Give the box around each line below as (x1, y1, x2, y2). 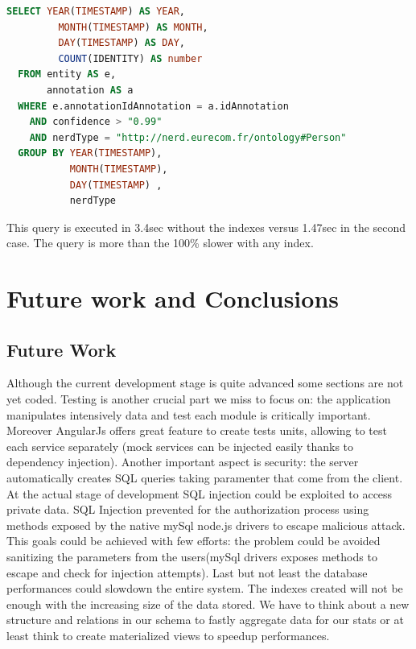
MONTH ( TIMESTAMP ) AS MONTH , (58, 21, 208, 33)
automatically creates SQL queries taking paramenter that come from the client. (6, 469, 403, 486)
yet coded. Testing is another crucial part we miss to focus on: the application (6, 391, 391, 407)
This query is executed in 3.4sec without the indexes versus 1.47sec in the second (6, 218, 406, 235)
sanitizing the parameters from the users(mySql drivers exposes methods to (6, 548, 377, 565)
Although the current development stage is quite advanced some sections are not (6, 374, 404, 391)
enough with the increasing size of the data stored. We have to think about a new (6, 595, 410, 612)
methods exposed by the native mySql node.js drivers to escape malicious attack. (6, 516, 406, 533)
